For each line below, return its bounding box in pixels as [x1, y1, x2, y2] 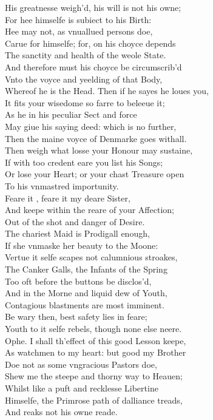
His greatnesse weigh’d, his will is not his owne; [5, 1, 181, 13]
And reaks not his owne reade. [5, 405, 118, 418]
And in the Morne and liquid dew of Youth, [5, 286, 167, 299]
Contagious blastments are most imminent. [5, 298, 164, 311]
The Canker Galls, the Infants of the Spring [5, 263, 167, 276]
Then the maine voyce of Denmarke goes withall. [5, 132, 187, 144]
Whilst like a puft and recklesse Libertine [5, 382, 158, 394]
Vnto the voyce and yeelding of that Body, [5, 72, 163, 85]
